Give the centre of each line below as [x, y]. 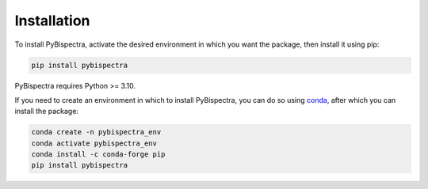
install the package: [47, 112]
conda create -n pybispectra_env [96, 132]
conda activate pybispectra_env [94, 143]
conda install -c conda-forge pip [98, 155]
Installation [52, 21]
